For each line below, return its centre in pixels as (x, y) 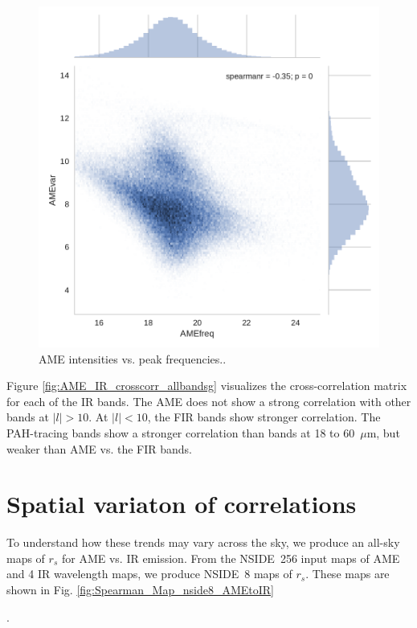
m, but (383, 432)
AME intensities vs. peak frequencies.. (133, 358)
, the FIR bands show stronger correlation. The (264, 417)
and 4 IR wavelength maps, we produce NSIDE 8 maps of (149, 574)
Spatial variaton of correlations (182, 504)
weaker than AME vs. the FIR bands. (99, 448)
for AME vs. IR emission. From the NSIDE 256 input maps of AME (231, 558)
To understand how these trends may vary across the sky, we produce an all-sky (203, 542)
